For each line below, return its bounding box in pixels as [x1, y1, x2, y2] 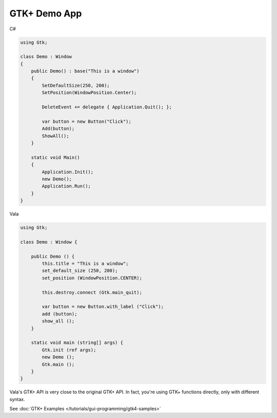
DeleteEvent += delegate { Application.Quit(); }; [42, 104, 172, 110]
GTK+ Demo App [9, 8, 82, 19]
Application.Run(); [42, 183, 91, 189]
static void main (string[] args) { [31, 340, 123, 346]
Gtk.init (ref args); [42, 347, 96, 353]
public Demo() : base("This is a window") [31, 68, 140, 74]
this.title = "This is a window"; [42, 261, 129, 267]
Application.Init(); [42, 169, 94, 175]
